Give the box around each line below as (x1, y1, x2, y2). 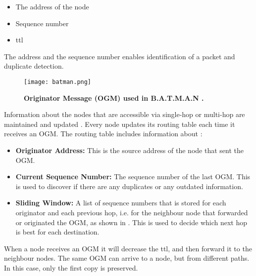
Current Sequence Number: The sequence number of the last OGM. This (15, 171, 251, 182)
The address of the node (15, 1, 89, 11)
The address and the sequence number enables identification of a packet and (4, 51, 235, 61)
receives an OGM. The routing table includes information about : (4, 128, 203, 139)
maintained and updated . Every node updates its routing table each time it (4, 118, 235, 129)
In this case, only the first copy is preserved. (4, 262, 138, 273)
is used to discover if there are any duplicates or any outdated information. (15, 181, 243, 191)
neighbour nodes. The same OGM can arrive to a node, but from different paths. (4, 253, 250, 263)
